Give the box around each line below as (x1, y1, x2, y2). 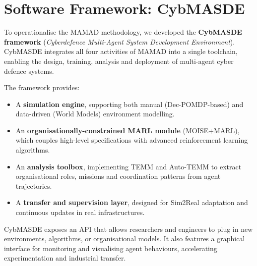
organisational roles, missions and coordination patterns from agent (15, 171, 221, 181)
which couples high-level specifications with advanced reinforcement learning (15, 135, 248, 145)
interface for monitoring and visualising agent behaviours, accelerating (4, 243, 217, 253)
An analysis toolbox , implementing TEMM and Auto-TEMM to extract (15, 161, 242, 171)
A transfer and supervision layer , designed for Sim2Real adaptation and (15, 197, 248, 208)
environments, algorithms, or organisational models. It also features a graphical (4, 233, 245, 244)
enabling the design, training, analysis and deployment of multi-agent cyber (4, 55, 234, 66)
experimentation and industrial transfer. (4, 253, 126, 263)
